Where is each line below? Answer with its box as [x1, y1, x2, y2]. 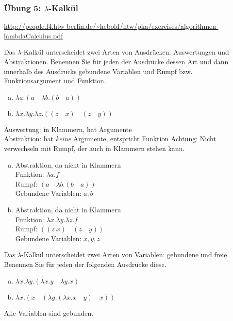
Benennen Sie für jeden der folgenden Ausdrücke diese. [4, 259, 166, 269]
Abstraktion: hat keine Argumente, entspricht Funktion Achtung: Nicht [4, 133, 216, 144]
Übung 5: [4, 1, 41, 14]
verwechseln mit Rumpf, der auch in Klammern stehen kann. [4, 143, 185, 153]
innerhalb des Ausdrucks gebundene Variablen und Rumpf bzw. [4, 66, 193, 76]
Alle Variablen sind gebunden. [4, 307, 94, 318]
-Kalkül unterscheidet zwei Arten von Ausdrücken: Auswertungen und [21, 47, 229, 57]
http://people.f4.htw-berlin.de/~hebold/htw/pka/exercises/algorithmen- [4, 21, 218, 31]
